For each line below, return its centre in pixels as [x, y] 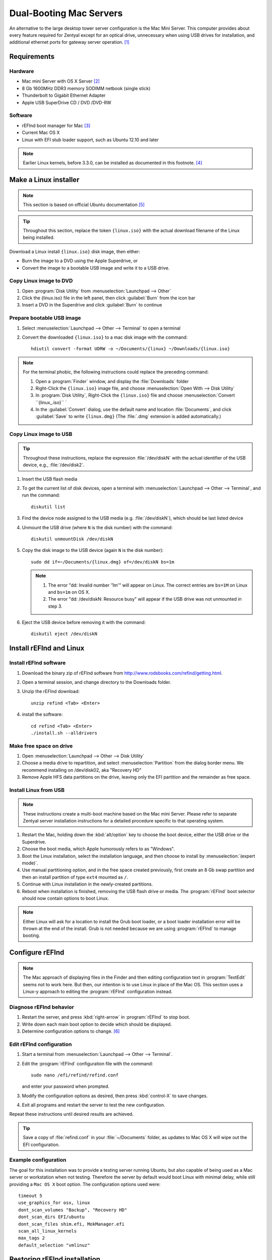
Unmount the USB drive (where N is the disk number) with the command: [97, 527]
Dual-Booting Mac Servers [66, 13]
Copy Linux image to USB [41, 434]
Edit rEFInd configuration [41, 1044]
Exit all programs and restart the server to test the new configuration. [94, 1105]
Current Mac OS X [41, 133]
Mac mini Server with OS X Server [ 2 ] [61, 81]
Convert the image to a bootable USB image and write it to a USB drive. [96, 268]
